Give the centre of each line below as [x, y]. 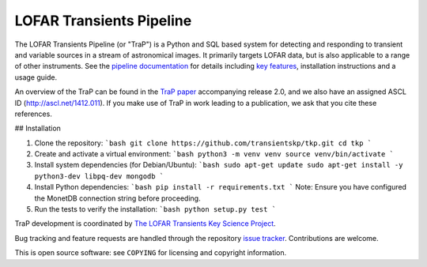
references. [34, 114]
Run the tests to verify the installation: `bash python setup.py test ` [155, 209]
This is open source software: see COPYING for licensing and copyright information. [151, 253]
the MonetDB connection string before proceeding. [117, 198]
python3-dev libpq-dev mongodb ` [99, 176]
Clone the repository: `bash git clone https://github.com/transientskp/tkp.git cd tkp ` [203, 143]
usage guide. [36, 77]
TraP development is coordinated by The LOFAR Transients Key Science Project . [145, 224]
